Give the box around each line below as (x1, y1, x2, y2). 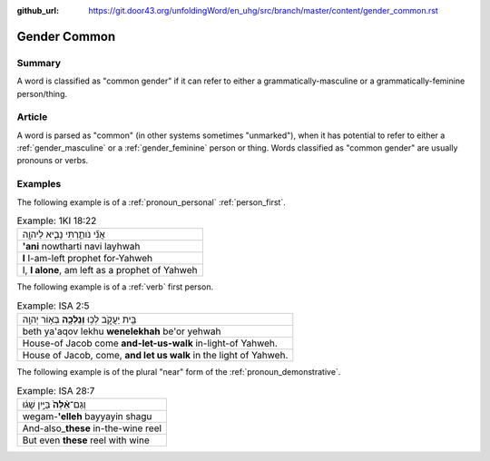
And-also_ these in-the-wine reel (22, 422, 162, 435)
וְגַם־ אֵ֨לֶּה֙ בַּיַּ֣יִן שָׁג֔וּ (22, 397, 86, 410)
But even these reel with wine (22, 434, 150, 446)
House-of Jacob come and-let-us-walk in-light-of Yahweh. (22, 337, 279, 349)
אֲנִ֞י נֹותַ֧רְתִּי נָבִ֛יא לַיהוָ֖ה (22, 228, 106, 240)
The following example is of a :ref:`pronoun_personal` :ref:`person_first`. (16, 196, 286, 208)
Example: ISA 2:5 (16, 299, 90, 312)
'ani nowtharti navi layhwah (22, 240, 141, 253)
